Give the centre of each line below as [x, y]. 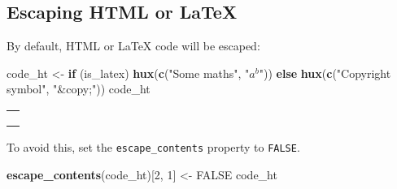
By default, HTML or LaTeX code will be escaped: [133, 46]
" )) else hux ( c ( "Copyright [325, 73]
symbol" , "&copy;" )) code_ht [79, 89]
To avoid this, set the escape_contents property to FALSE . [153, 146]
